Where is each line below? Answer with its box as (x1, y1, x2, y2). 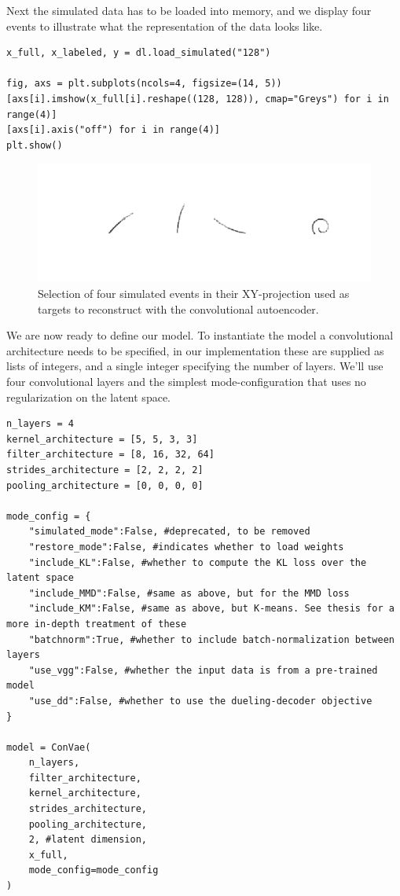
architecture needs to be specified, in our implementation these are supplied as (6, 342, 384, 358)
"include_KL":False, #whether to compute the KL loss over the (28, 556, 367, 568)
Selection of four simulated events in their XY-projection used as (38, 285, 350, 302)
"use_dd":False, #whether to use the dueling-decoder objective (28, 695, 372, 707)
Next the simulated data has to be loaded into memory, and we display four (6, 2, 372, 18)
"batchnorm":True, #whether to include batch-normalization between (28, 633, 394, 645)
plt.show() (6, 139, 63, 151)
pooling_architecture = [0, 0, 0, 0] (6, 479, 204, 491)
